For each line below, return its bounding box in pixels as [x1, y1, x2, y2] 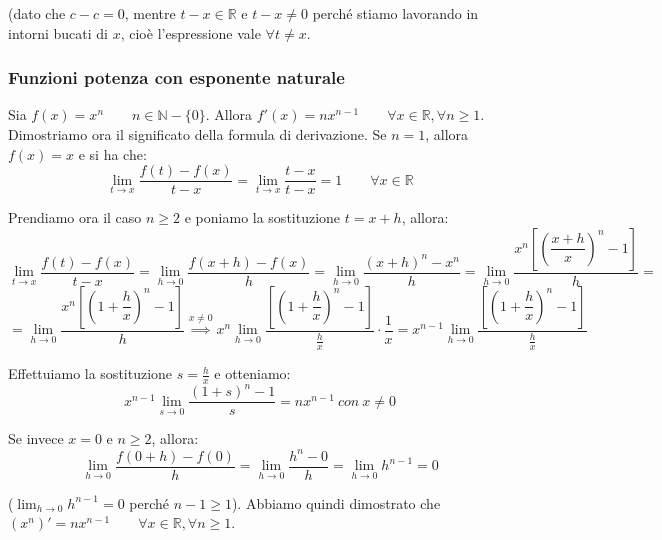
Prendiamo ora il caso [8, 207, 142, 228]
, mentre [124, 3, 176, 23]
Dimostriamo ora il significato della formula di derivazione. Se [8, 124, 387, 144]
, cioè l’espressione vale [120, 22, 261, 43]
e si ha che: [78, 143, 147, 164]
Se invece [8, 428, 64, 449]
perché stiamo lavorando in [312, 3, 479, 23]
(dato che [8, 3, 66, 23]
